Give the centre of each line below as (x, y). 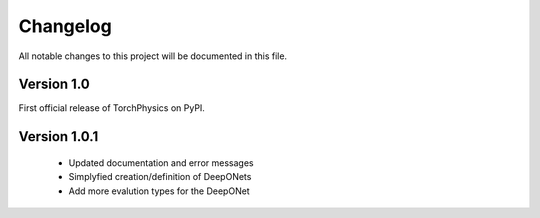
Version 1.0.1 (58, 136)
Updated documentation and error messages (161, 162)
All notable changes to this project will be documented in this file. (153, 56)
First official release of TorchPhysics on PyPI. (111, 108)
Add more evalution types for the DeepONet (159, 191)
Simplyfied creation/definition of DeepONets (160, 177)
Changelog (65, 26)
